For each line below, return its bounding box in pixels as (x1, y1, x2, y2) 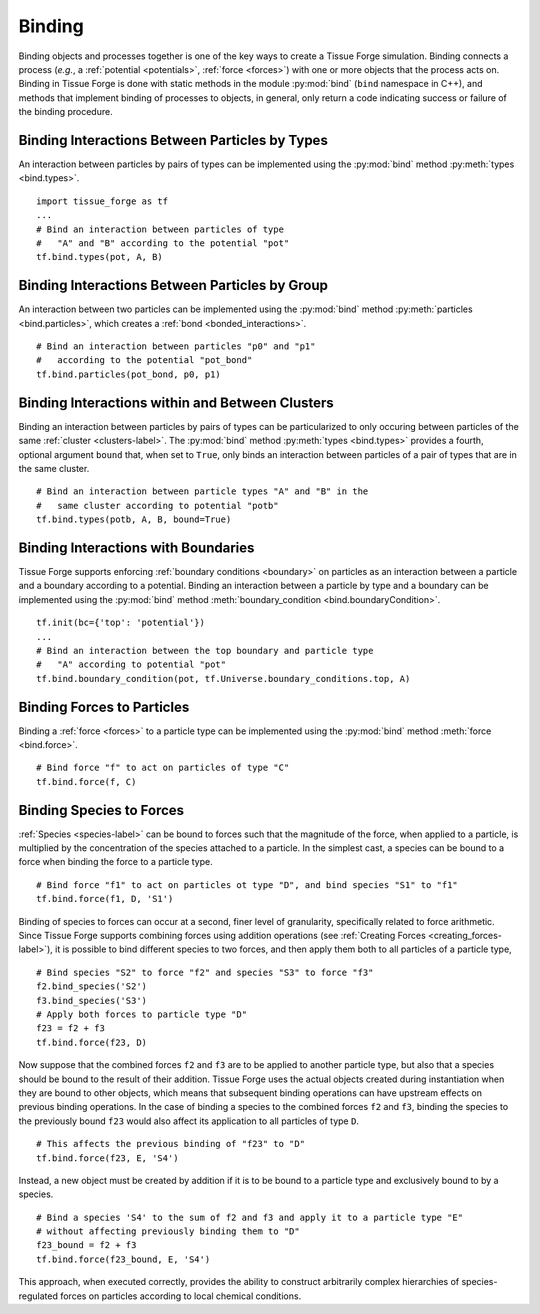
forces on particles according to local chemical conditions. (60, 1290, 302, 1302)
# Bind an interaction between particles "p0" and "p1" (36, 341, 316, 352)
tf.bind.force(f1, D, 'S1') (36, 893, 174, 905)
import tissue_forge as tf (36, 195, 169, 207)
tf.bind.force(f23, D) (36, 1036, 148, 1048)
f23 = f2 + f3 (36, 1023, 105, 1034)
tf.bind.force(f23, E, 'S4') (36, 1152, 179, 1164)
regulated (18, 1290, 59, 1302)
